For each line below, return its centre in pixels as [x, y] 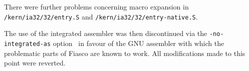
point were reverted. [35, 63]
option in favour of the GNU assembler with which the [139, 43]
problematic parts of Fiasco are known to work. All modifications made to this [125, 53]
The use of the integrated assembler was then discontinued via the [106, 33]
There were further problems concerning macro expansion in [96, 6]
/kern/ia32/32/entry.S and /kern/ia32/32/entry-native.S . [101, 16]
